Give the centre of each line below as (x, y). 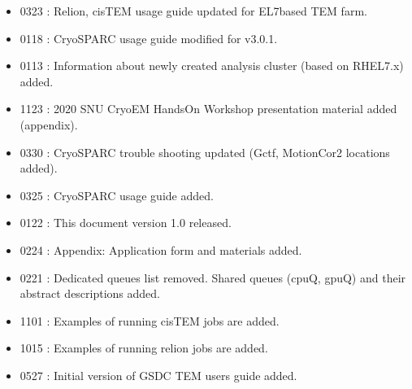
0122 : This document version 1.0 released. (126, 223)
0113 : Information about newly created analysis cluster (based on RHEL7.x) (212, 66)
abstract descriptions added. (90, 293)
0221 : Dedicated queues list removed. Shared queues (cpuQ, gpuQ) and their (213, 277)
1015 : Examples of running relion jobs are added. (144, 348)
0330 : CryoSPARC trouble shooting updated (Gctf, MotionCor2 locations (205, 152)
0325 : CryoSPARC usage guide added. (117, 195)
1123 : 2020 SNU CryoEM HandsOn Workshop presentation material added (208, 109)
